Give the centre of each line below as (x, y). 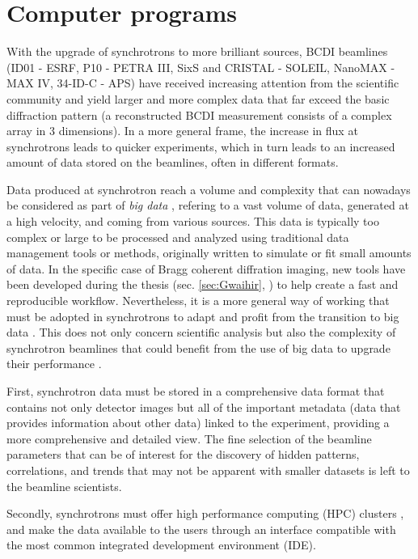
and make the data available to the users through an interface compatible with (201, 529)
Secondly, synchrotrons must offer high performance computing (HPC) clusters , (205, 513)
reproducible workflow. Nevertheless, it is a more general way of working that (198, 301)
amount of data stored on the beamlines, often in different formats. (173, 162)
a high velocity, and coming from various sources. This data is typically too (193, 221)
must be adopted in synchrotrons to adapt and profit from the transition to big (203, 316)
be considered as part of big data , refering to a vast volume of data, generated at (208, 205)
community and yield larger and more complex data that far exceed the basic (198, 98)
